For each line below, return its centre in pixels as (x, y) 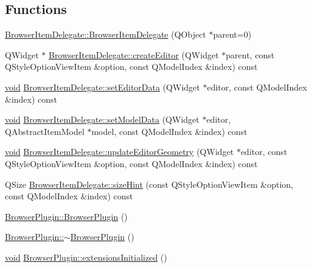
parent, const (250, 54)
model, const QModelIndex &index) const (169, 131)
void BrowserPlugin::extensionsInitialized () (86, 257)
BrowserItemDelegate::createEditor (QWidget (133, 54)
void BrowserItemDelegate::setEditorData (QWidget (102, 87)
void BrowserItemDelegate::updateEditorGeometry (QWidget (120, 152)
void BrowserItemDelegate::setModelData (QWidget (102, 119)
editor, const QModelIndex (257, 87)
